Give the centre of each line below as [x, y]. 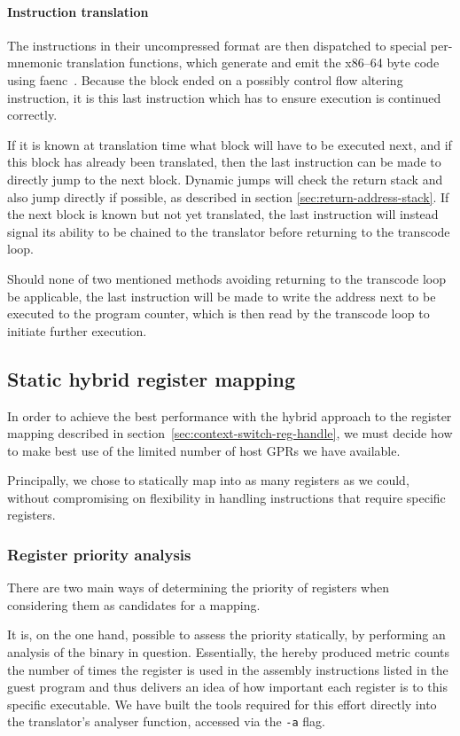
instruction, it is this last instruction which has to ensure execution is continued [224, 97]
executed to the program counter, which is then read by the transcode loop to [218, 313]
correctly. [32, 115]
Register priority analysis [99, 554]
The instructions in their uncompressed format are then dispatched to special [217, 45]
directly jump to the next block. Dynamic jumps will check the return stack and [225, 179]
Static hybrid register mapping [152, 378]
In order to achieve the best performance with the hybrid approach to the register [230, 415]
